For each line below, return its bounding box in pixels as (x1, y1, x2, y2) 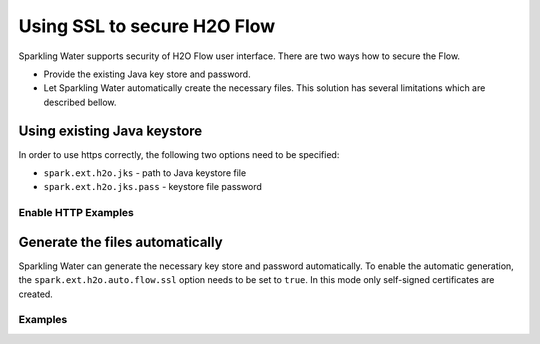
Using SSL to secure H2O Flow (18, 15, 276, 37)
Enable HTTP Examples (18, 206, 134, 220)
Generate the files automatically (18, 233, 224, 250)
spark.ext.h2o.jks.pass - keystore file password (43, 181, 262, 193)
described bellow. (43, 96, 117, 108)
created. (18, 288, 54, 300)
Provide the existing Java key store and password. (43, 68, 251, 80)
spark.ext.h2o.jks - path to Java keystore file (43, 167, 247, 179)
